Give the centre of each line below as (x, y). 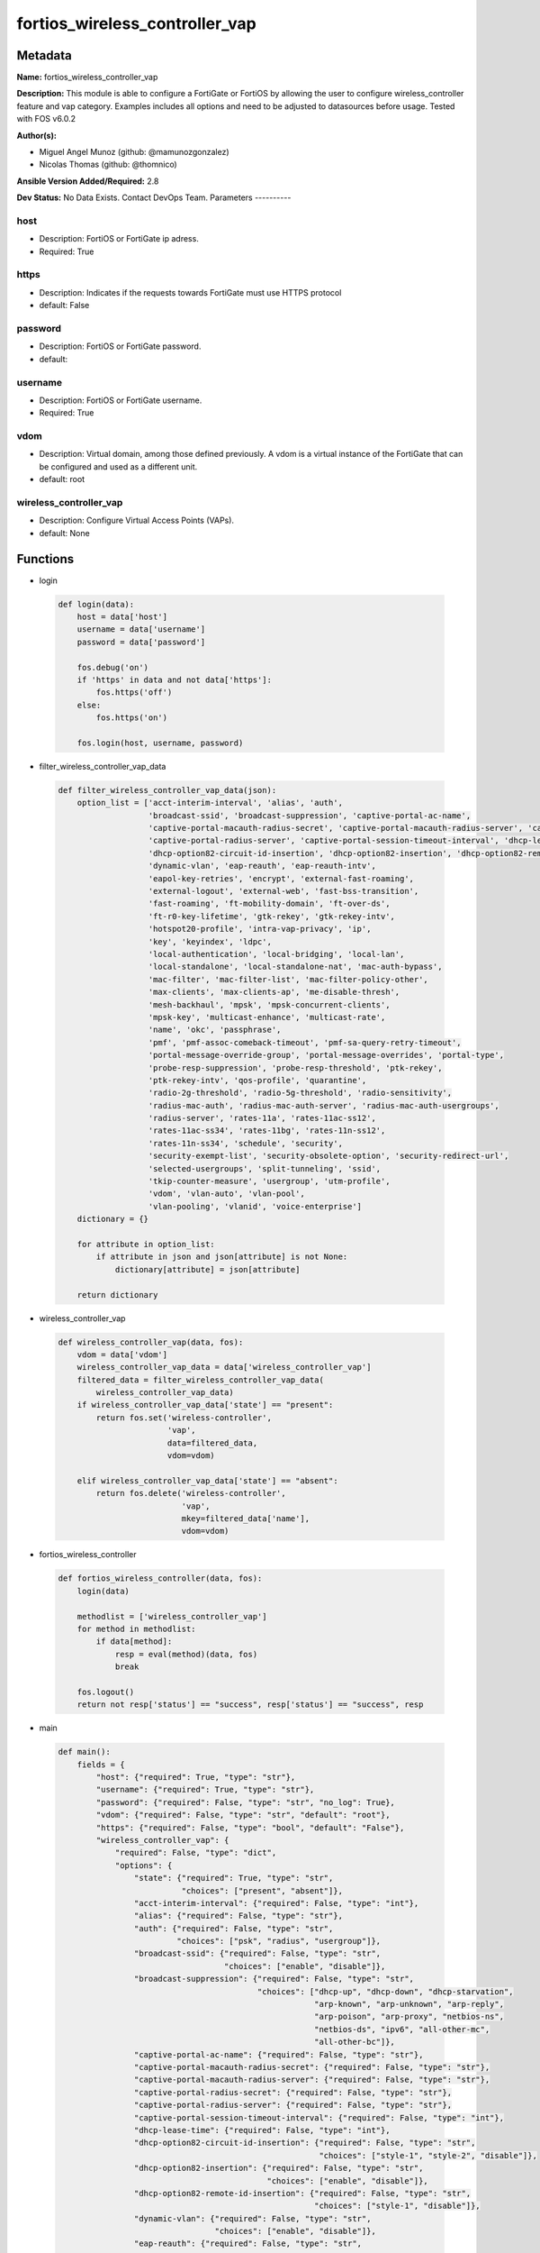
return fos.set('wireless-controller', (184, 1418)
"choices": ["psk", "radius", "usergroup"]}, (279, 1941)
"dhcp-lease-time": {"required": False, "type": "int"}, (262, 2130)
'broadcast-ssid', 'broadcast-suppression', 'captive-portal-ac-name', (310, 815)
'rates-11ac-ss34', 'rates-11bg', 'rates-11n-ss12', (267, 1131)
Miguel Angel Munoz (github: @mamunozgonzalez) (134, 152)
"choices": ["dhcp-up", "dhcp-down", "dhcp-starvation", (385, 1991)
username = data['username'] (141, 629)
